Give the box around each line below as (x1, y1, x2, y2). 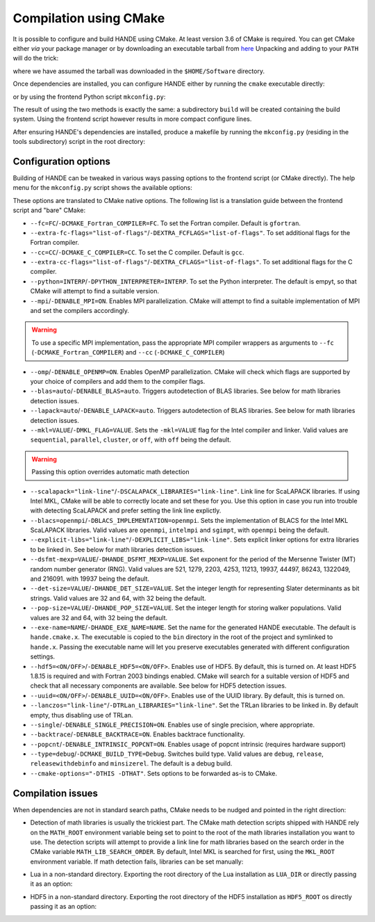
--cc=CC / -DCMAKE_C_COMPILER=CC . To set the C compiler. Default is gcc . (30, 248, 244, 257)
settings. (30, 652, 56, 661)
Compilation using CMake (12, 10, 165, 26)
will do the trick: (12, 54, 59, 63)
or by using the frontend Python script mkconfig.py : (12, 92, 166, 101)
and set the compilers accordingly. (30, 307, 130, 315)
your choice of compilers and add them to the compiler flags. (30, 378, 206, 385)
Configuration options (12, 155, 111, 167)
